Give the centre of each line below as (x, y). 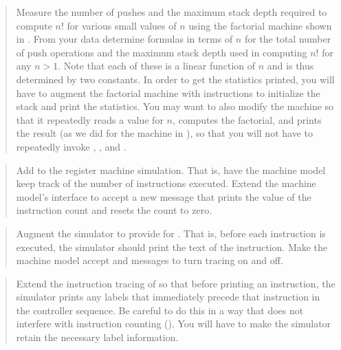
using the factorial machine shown (260, 25)
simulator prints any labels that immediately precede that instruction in (168, 297)
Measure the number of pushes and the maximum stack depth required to (172, 12)
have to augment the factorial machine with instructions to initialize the (168, 92)
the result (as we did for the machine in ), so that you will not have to (164, 133)
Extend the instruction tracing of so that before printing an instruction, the (176, 283)
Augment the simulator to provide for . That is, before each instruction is (171, 233)
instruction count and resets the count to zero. (114, 210)
